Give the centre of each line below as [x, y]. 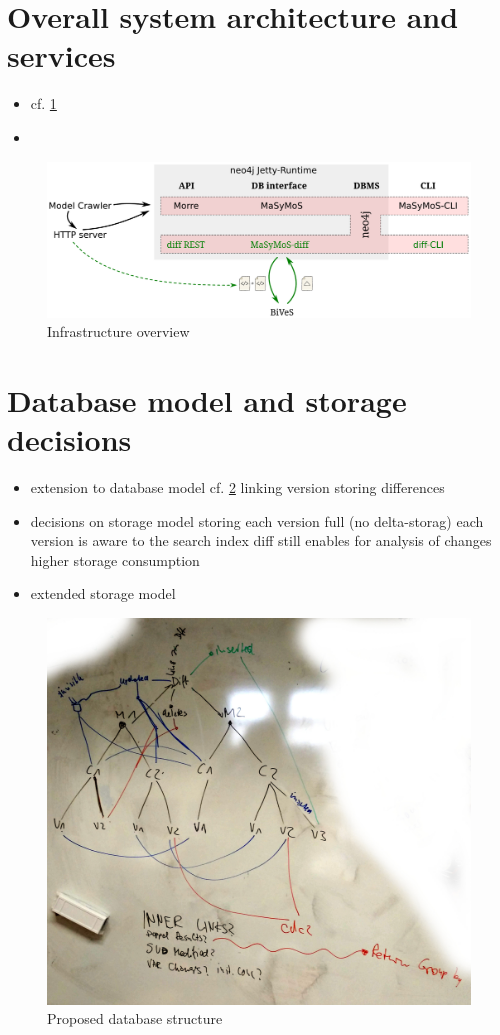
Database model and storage [207, 399]
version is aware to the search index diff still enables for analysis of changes [261, 540]
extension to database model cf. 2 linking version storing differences [237, 487]
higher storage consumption [115, 559]
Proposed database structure [135, 1018]
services [61, 55]
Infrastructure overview [118, 331]
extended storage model [103, 593]
